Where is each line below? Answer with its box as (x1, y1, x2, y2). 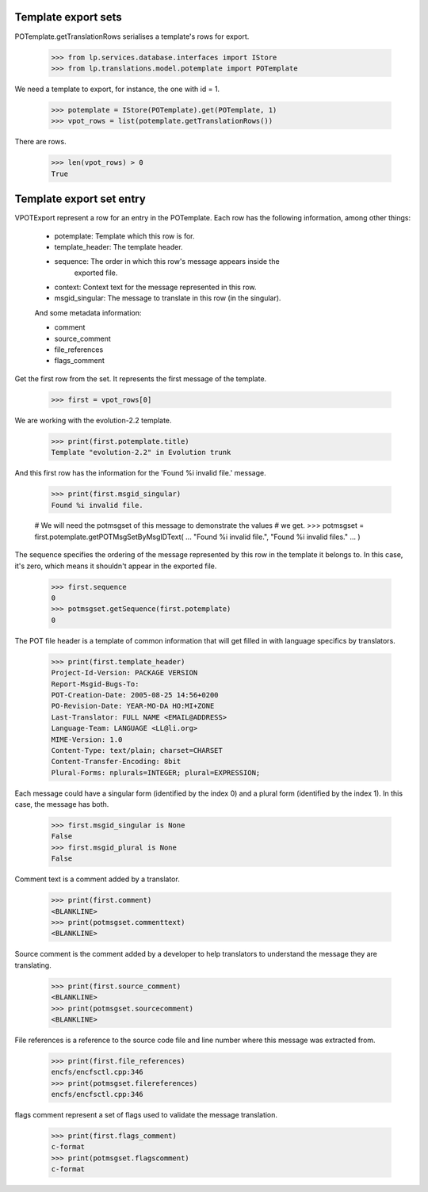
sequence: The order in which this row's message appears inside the (54, 257, 281, 266)
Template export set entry (14, 193, 146, 206)
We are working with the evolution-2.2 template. (14, 415, 172, 425)
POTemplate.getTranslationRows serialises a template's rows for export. (14, 32, 250, 41)
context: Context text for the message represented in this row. (54, 282, 257, 292)
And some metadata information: (34, 308, 142, 317)
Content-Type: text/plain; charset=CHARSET (51, 746, 224, 755)
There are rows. (14, 137, 67, 147)
